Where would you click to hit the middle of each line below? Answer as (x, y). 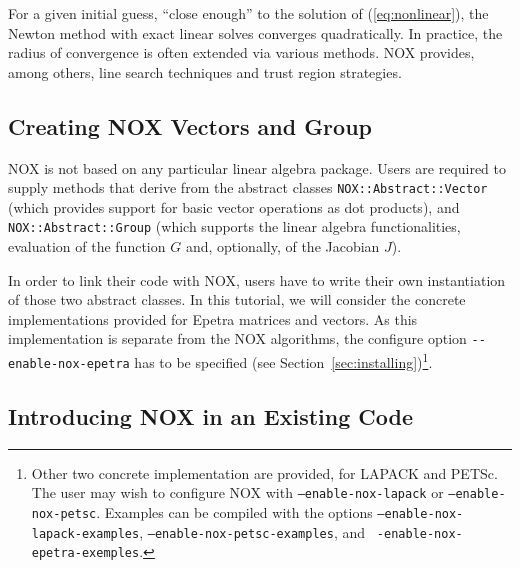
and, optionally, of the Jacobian (282, 246)
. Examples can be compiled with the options (234, 511)
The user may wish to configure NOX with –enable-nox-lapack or (237, 492)
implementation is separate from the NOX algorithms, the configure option (237, 338)
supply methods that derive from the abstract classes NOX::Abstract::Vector (248, 187)
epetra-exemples (85, 553)
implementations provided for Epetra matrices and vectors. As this (213, 318)
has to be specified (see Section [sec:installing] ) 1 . (283, 360)
